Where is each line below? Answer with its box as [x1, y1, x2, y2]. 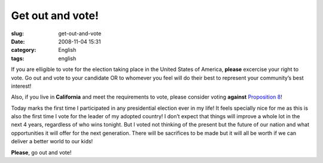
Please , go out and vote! [11, 149, 72, 156]
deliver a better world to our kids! [11, 138, 93, 145]
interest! [11, 82, 32, 90]
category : [11, 47, 36, 54]
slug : [11, 30, 24, 37]
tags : [11, 54, 25, 62]
